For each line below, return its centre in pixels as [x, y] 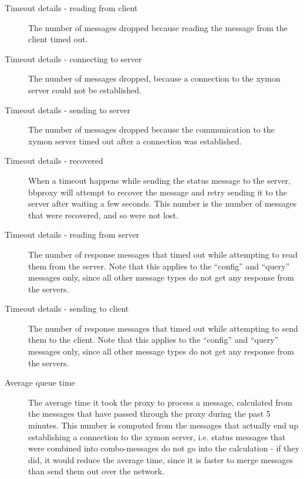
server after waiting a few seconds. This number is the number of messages [163, 203]
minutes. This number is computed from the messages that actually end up [163, 425]
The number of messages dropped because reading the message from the [158, 27]
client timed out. [58, 39]
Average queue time [40, 382]
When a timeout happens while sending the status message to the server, [160, 180]
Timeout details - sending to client [67, 308]
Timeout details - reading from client [71, 8]
